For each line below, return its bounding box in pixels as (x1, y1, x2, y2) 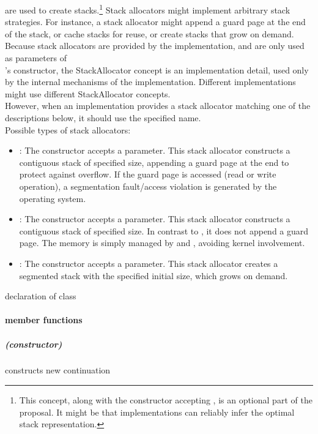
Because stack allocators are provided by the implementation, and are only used (5, 39, 305, 52)
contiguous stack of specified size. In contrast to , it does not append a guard (19, 224, 309, 237)
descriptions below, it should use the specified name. (5, 111, 201, 124)
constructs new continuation (5, 364, 111, 376)
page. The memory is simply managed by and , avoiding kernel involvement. (19, 236, 305, 249)
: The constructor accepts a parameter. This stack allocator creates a (19, 256, 278, 269)
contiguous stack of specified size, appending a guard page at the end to (19, 155, 289, 168)
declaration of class (5, 290, 76, 302)
